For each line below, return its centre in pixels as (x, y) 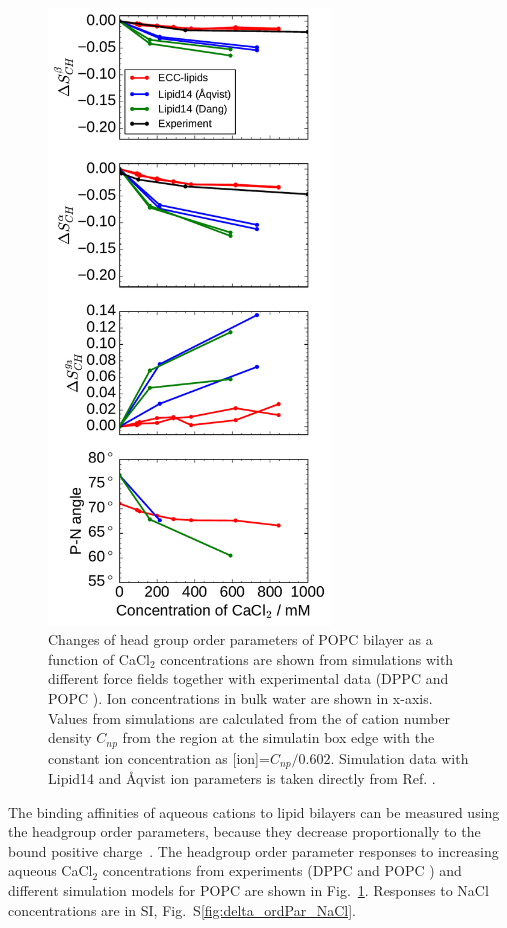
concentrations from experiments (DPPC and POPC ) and (282, 870)
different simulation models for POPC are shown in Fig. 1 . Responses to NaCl (248, 890)
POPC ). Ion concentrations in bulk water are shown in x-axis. (240, 697)
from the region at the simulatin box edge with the (278, 737)
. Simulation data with (399, 757)
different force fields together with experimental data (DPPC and (248, 678)
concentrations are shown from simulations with (307, 658)
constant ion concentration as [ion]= (159, 757)
